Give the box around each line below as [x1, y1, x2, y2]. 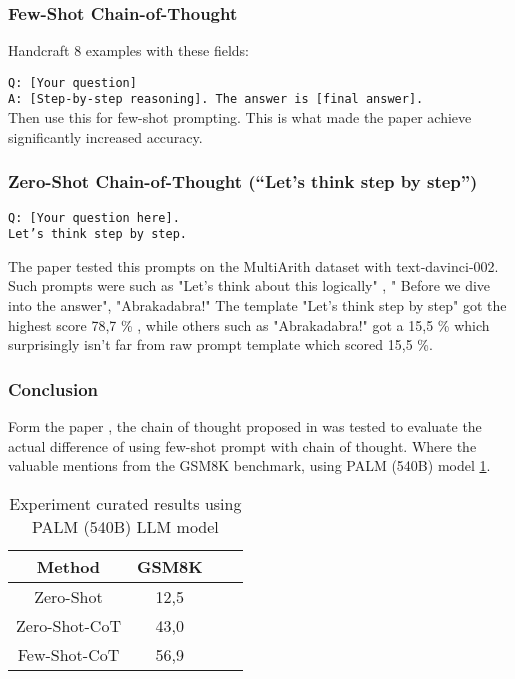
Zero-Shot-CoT [16, 613, 121, 637]
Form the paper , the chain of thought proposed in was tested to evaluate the [8, 416, 482, 437]
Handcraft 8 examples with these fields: [8, 40, 249, 61]
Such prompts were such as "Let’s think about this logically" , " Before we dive [8, 275, 491, 296]
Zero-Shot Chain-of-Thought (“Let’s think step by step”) [8, 169, 478, 194]
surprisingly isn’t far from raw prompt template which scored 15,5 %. [8, 334, 433, 355]
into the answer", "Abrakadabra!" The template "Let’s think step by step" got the [8, 295, 507, 316]
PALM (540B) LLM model [31, 514, 219, 538]
